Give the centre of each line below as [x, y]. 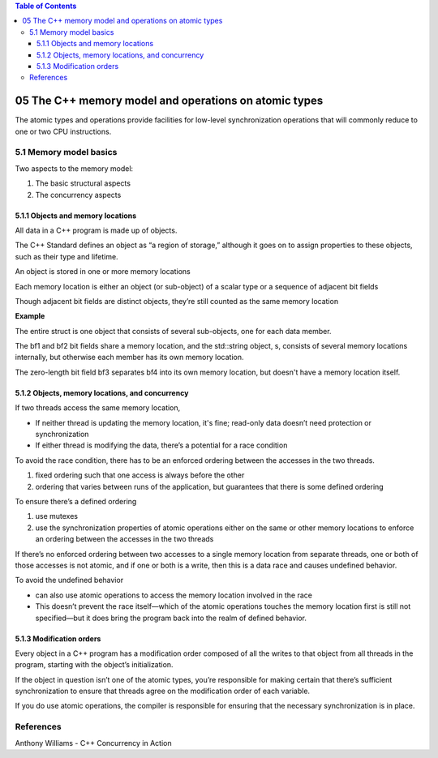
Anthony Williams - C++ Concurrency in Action [93, 743]
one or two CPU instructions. [63, 131]
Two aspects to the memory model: [74, 168]
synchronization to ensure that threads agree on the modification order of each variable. [163, 691]
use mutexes [57, 516]
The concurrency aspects [78, 195]
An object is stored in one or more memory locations [103, 272]
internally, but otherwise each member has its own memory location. [129, 358]
